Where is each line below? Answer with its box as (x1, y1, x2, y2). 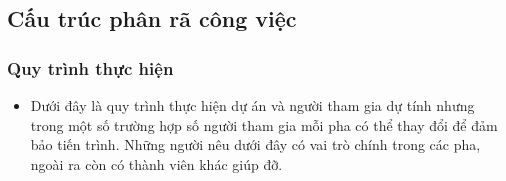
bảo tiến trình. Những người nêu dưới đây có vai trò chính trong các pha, (30, 134, 481, 155)
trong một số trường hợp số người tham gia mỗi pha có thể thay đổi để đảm (30, 114, 498, 135)
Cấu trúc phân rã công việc (7, 3, 297, 34)
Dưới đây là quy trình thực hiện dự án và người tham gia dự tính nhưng (30, 95, 475, 115)
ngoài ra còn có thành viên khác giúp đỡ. (30, 153, 283, 174)
